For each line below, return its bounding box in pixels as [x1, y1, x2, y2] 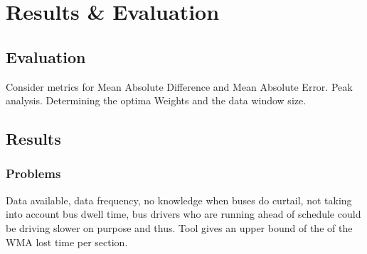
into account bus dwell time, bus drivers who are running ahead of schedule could [6, 206, 361, 221]
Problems [6, 165, 61, 182]
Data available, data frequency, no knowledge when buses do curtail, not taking [6, 192, 352, 207]
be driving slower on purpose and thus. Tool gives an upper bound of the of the [6, 220, 353, 235]
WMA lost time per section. [6, 234, 128, 249]
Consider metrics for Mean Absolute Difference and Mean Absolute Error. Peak [6, 79, 353, 94]
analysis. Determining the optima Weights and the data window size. [6, 93, 307, 108]
